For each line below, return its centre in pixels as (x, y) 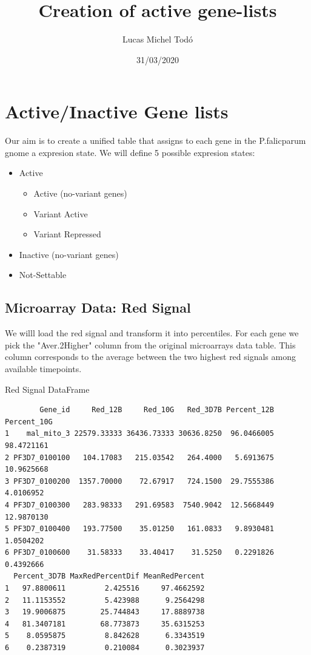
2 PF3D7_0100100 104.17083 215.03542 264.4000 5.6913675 (139, 457)
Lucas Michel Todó (158, 39)
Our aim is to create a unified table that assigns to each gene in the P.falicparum (155, 141)
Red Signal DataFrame (47, 389)
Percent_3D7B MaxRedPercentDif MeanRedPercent (109, 576)
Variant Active (61, 213)
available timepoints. (43, 368)
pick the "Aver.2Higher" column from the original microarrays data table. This (150, 344)
